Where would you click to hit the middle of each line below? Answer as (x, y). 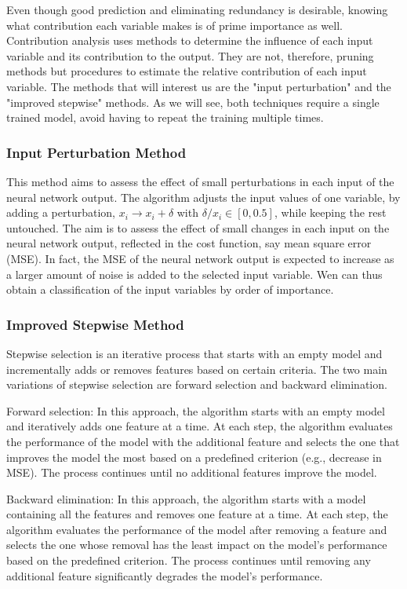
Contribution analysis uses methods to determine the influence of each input (190, 40)
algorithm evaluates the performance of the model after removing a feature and (197, 529)
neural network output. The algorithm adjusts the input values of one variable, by (203, 197)
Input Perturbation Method (96, 152)
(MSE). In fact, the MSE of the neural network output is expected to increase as (200, 258)
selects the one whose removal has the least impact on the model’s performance (197, 545)
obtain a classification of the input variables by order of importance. (170, 289)
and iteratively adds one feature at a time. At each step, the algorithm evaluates (200, 426)
